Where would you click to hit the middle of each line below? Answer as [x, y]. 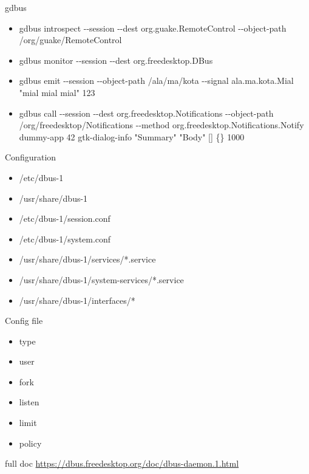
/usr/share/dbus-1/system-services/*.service [101, 279]
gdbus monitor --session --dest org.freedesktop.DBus [116, 60]
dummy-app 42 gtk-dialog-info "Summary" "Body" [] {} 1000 [132, 136]
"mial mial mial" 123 [57, 92]
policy [30, 443]
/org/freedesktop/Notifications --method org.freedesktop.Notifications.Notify [161, 125]
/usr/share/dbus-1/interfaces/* [77, 300]
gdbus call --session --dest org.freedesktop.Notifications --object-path [146, 113]
